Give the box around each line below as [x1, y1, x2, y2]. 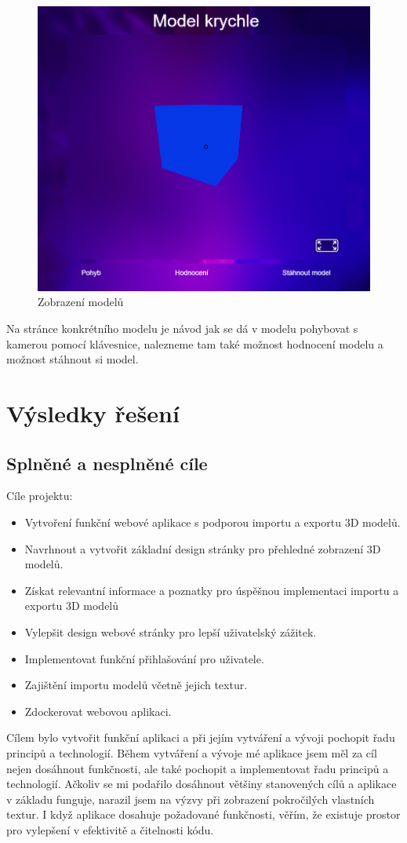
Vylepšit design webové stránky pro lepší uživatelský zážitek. [24, 623, 317, 640]
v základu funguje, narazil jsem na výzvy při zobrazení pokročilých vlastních [6, 790, 375, 807]
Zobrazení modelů [38, 294, 124, 310]
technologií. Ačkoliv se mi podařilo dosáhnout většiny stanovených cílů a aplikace [6, 775, 397, 792]
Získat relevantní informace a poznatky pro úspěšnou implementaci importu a [24, 582, 399, 598]
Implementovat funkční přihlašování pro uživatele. [24, 650, 264, 666]
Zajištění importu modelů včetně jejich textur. [24, 677, 248, 693]
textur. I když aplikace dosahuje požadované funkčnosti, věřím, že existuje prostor [6, 806, 401, 823]
